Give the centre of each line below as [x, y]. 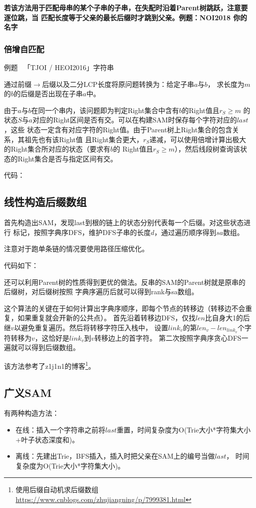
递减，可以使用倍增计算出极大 [198, 139]
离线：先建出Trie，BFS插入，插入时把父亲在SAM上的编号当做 [115, 456]
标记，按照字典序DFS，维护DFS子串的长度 [82, 232]
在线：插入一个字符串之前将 [60, 429]
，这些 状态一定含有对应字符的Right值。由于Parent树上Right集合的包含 [118, 129]
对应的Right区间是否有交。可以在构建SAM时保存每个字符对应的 [135, 120]
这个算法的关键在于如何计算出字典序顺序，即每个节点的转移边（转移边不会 [125, 308]
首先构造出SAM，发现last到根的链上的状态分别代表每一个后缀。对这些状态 [124, 222]
